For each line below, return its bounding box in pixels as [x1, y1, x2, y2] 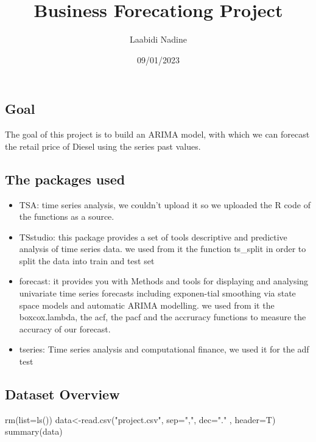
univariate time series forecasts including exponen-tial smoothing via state [19, 287, 296, 300]
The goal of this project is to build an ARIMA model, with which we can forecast [5, 128, 310, 141]
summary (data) [5, 425, 63, 438]
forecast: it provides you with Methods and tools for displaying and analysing [19, 275, 309, 287]
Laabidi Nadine [130, 33, 187, 46]
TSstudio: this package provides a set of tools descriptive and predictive [19, 230, 287, 243]
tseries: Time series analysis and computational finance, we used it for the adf [19, 343, 309, 356]
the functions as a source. [19, 210, 114, 223]
